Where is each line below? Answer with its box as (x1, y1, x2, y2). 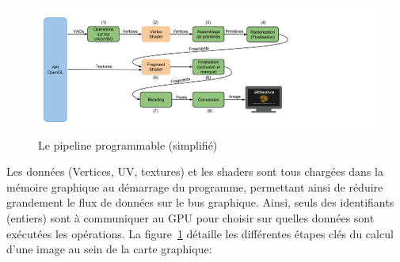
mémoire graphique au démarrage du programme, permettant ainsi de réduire (6, 178, 383, 195)
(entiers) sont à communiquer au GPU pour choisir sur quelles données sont (6, 210, 375, 226)
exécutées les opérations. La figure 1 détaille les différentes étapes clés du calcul (6, 225, 394, 241)
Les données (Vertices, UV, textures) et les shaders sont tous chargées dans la (6, 163, 383, 180)
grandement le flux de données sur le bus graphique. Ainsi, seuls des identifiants (6, 194, 394, 211)
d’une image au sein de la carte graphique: (6, 241, 212, 257)
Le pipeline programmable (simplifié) (38, 136, 218, 153)
